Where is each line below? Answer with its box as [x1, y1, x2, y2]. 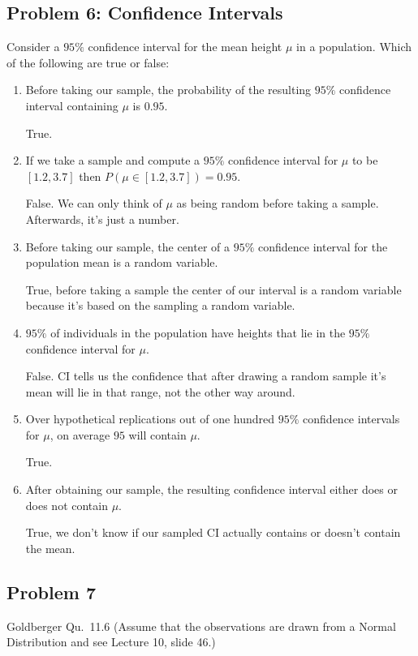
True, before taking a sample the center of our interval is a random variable [25, 281, 402, 298]
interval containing [25, 96, 119, 114]
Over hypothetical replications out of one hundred [25, 410, 275, 427]
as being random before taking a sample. [176, 195, 379, 212]
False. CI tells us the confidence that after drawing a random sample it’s [25, 367, 386, 384]
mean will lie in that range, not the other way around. [25, 383, 295, 400]
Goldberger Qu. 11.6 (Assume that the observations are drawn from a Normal [6, 617, 396, 634]
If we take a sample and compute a [25, 152, 200, 169]
